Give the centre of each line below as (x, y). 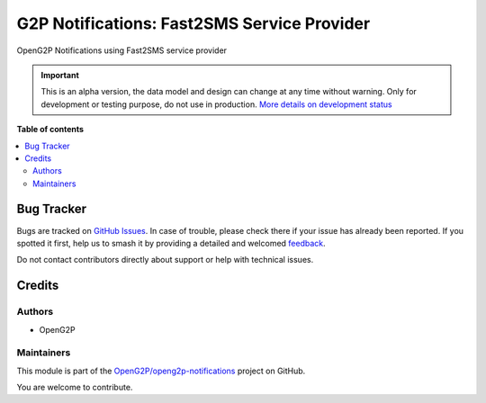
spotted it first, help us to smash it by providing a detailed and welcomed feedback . (171, 243)
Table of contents (50, 130)
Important (60, 75)
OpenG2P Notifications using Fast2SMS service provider (122, 50)
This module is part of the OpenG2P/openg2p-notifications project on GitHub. (161, 371)
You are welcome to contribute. (75, 388)
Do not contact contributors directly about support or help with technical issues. (165, 260)
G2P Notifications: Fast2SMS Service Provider (193, 23)
